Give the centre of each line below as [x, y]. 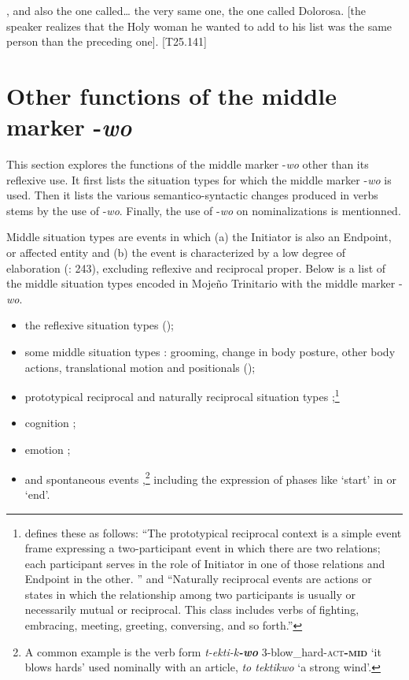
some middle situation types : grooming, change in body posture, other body [210, 352]
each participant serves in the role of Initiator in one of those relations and [205, 563]
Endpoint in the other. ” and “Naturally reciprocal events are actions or [198, 579]
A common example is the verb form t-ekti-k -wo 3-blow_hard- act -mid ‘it [203, 651]
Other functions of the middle [171, 95]
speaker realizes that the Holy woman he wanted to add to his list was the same [199, 26]
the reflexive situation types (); [99, 325]
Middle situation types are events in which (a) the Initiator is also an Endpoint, [199, 237]
